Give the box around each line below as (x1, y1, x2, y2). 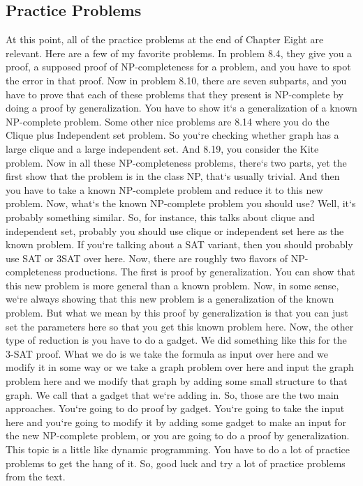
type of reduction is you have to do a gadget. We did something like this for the (6, 333, 347, 347)
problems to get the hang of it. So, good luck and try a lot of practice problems (6, 455, 346, 470)
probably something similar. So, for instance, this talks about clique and (6, 209, 315, 224)
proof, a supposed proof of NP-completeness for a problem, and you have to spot (6, 59, 351, 74)
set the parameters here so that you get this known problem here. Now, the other (6, 319, 354, 333)
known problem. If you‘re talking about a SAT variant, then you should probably (6, 237, 353, 252)
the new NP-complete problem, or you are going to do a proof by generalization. (6, 428, 350, 443)
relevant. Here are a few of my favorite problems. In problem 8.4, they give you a (6, 45, 353, 60)
